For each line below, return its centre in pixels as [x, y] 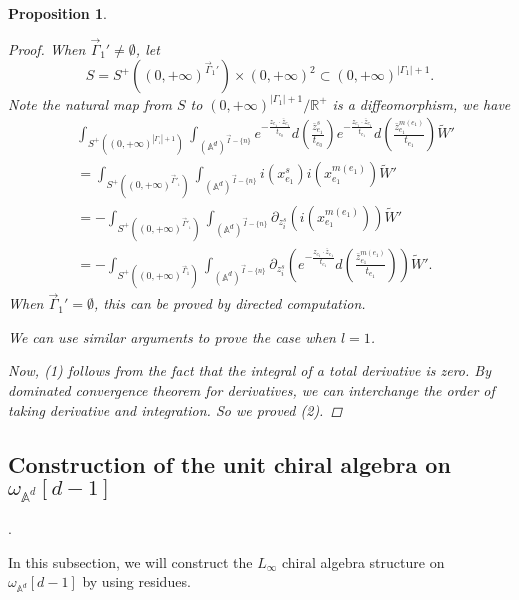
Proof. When [47, 48]
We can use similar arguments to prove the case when [172, 336]
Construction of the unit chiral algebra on [229, 463]
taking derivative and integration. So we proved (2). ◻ [175, 409]
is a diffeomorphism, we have [421, 103]
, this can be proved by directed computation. [229, 303]
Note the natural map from [90, 103]
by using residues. [136, 581]
